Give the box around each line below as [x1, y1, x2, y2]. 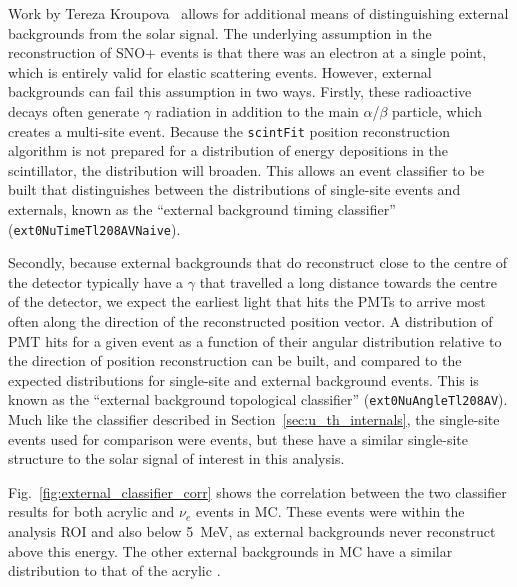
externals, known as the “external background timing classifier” [8, 199, 396, 219]
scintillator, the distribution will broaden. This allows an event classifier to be [8, 159, 484, 180]
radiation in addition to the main [155, 100, 359, 121]
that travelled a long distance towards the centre [199, 271, 497, 292]
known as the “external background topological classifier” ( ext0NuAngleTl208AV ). [8, 389, 508, 410]
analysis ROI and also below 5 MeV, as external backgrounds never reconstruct [8, 521, 496, 542]
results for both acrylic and [8, 501, 175, 522]
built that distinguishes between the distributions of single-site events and [8, 179, 461, 200]
